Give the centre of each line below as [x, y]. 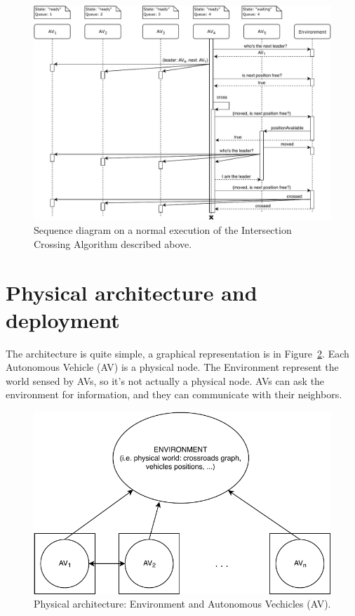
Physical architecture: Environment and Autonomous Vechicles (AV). [182, 604]
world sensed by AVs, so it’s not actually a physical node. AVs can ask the [165, 380]
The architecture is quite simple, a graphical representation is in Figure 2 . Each [177, 353]
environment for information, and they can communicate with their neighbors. [174, 394]
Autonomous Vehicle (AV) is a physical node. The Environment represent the [172, 367]
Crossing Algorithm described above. [113, 243]
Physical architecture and [132, 292]
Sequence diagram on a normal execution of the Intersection [163, 230]
